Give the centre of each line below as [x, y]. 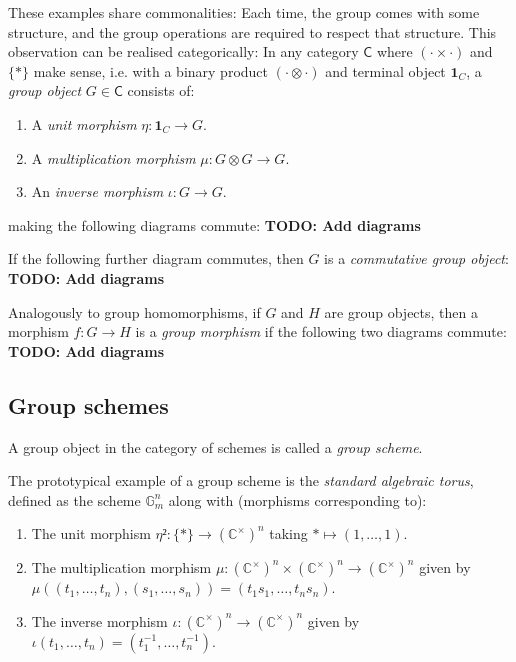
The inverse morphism [99, 620]
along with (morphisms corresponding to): [297, 499]
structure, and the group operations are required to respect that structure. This [252, 31]
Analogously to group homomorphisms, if [134, 311]
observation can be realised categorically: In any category [183, 51]
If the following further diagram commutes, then [156, 258]
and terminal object [385, 70]
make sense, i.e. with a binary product [151, 70]
